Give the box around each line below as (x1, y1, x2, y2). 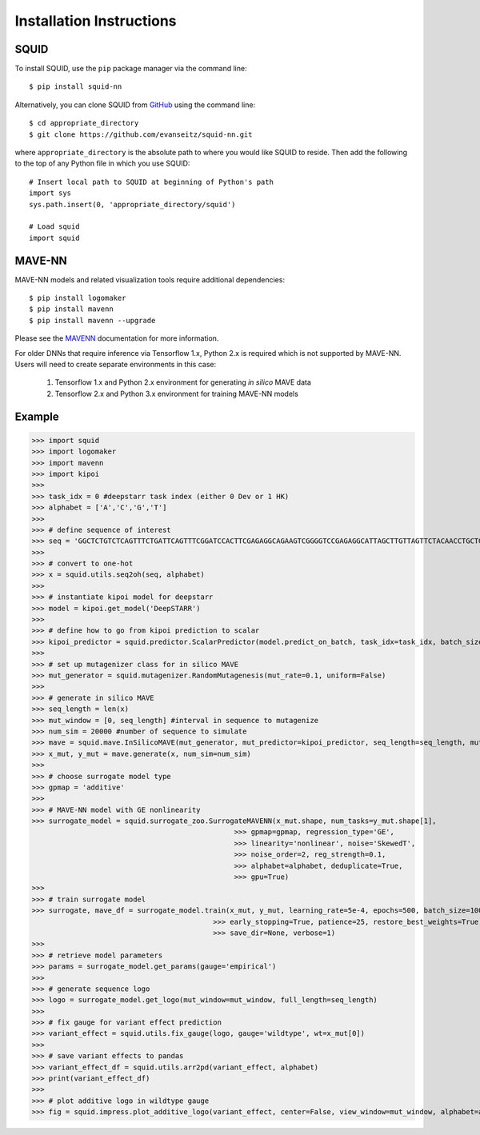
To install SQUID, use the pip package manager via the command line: (14, 64, 247, 74)
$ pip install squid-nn (29, 82, 122, 91)
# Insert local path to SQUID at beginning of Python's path (29, 177, 274, 186)
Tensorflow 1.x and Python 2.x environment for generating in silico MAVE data (54, 378, 312, 387)
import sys (29, 189, 72, 198)
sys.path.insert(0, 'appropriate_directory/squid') (29, 200, 236, 209)
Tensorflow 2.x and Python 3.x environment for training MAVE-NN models (54, 389, 299, 398)
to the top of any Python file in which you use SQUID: (14, 158, 190, 168)
